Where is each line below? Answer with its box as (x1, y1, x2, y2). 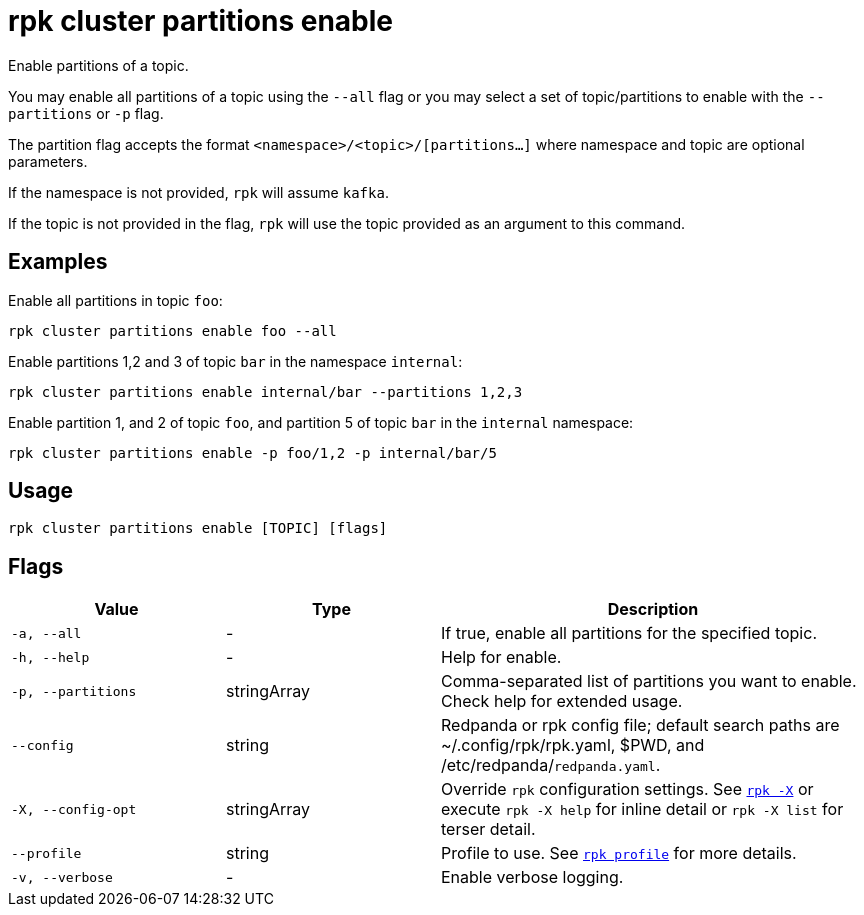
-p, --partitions (11, 683, 137, 699)
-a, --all (11, 625, 82, 641)
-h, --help (11, 649, 90, 665)
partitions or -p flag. (8, 104, 164, 122)
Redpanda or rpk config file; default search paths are (441, 715, 840, 736)
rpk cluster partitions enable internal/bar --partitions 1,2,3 (8, 383, 523, 400)
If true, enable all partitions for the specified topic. (441, 623, 817, 644)
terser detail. (441, 819, 536, 840)
